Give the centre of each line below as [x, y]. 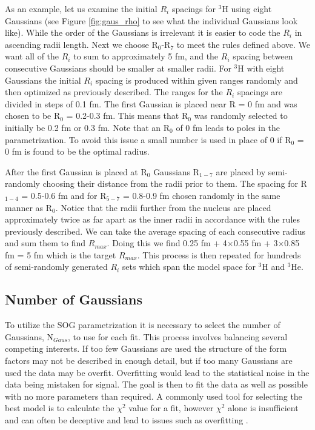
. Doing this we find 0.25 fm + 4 [167, 243]
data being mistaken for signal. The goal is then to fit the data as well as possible [156, 384]
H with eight [261, 68]
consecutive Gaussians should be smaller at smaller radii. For [118, 68]
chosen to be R [33, 116]
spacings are [260, 92]
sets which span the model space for [189, 267]
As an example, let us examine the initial [81, 8]
